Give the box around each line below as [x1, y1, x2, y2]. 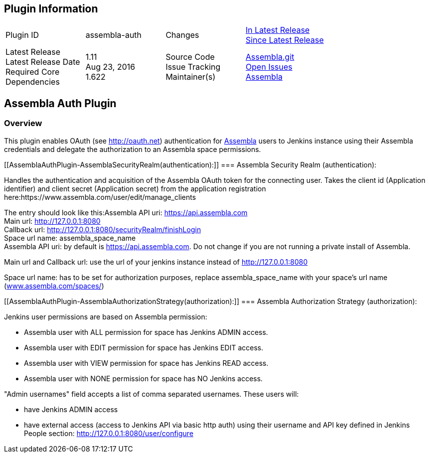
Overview [4, 118, 42, 129]
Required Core [5, 67, 60, 77]
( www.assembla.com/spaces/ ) [4, 281, 104, 290]
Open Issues [246, 62, 292, 72]
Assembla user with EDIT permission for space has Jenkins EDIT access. [24, 343, 264, 352]
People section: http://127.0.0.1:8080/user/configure [24, 429, 194, 438]
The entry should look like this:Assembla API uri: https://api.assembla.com [4, 208, 248, 217]
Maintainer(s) [165, 72, 216, 82]
